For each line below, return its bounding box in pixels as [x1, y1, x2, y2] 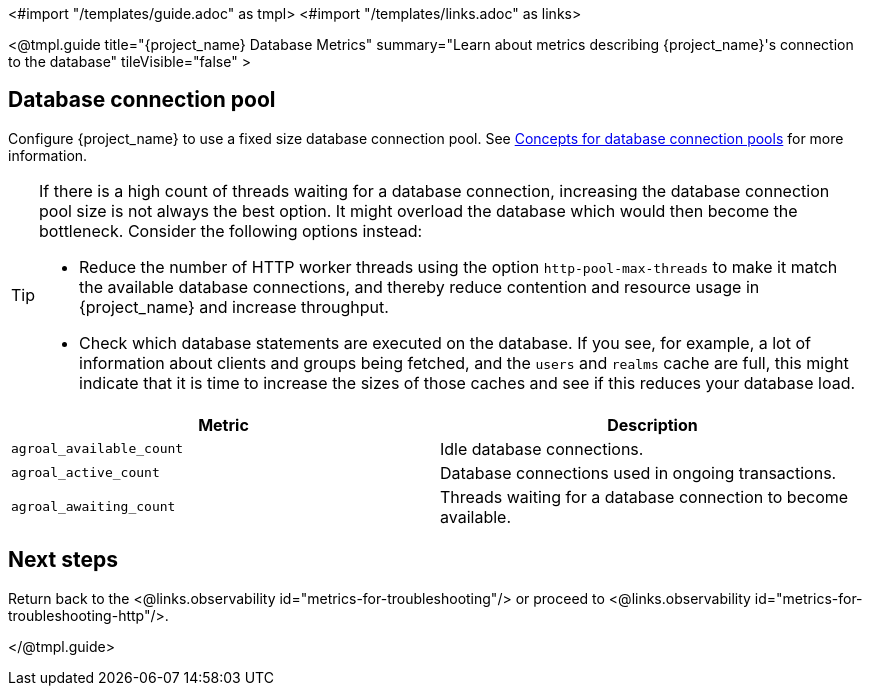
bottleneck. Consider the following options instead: [39, 220, 423, 241]
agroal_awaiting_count [11, 499, 176, 515]
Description [607, 414, 698, 435]
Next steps [8, 547, 118, 573]
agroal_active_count [11, 465, 160, 481]
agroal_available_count [11, 441, 184, 457]
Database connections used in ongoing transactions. [440, 462, 837, 483]
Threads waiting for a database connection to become [440, 486, 849, 507]
